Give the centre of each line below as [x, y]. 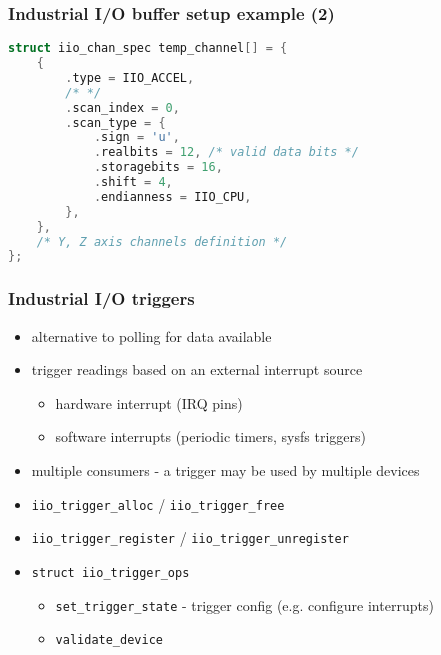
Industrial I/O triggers [101, 298]
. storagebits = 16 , [158, 167]
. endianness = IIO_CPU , [172, 196]
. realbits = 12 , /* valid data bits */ [226, 152]
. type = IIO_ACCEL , [130, 77]
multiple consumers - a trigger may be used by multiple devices [225, 469]
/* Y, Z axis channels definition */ [162, 241]
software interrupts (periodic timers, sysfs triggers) [210, 436]
